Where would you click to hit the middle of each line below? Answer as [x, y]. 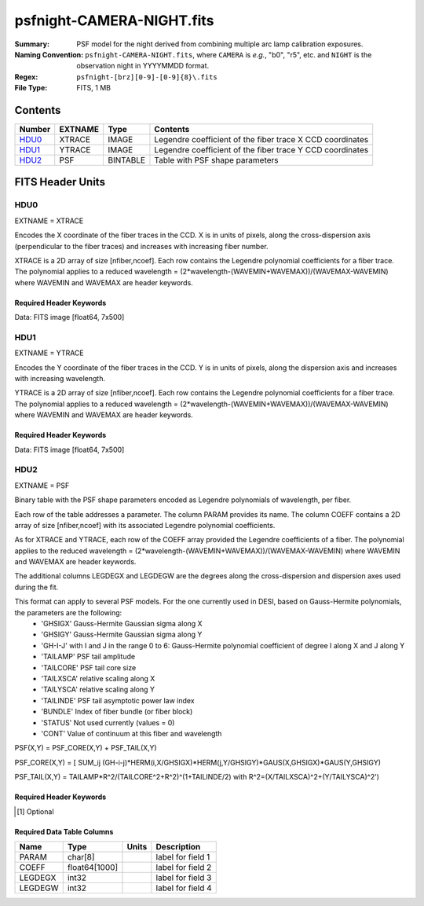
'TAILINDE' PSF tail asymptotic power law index [118, 700]
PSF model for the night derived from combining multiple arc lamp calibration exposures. [220, 44]
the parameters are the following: [68, 612]
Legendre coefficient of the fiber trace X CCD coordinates [261, 140]
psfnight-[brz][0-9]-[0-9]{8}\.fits [147, 77]
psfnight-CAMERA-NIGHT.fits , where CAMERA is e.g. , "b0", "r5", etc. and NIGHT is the [228, 54]
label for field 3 [184, 878]
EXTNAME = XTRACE [49, 221]
